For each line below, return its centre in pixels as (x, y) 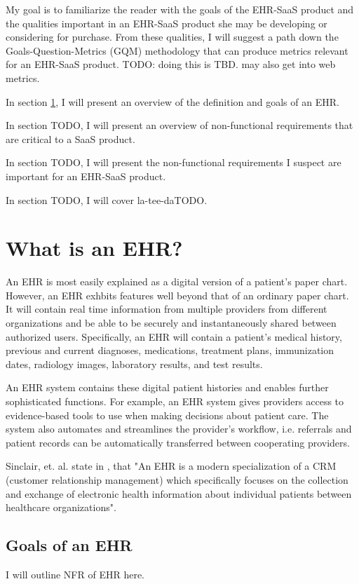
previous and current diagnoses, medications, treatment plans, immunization (170, 350)
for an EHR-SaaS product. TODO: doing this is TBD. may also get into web (171, 64)
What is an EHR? (94, 248)
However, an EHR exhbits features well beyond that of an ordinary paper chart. (177, 295)
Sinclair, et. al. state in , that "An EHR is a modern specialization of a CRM (171, 466)
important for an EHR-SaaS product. (86, 176)
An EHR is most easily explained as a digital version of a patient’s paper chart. (177, 281)
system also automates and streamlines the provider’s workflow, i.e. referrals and (179, 429)
